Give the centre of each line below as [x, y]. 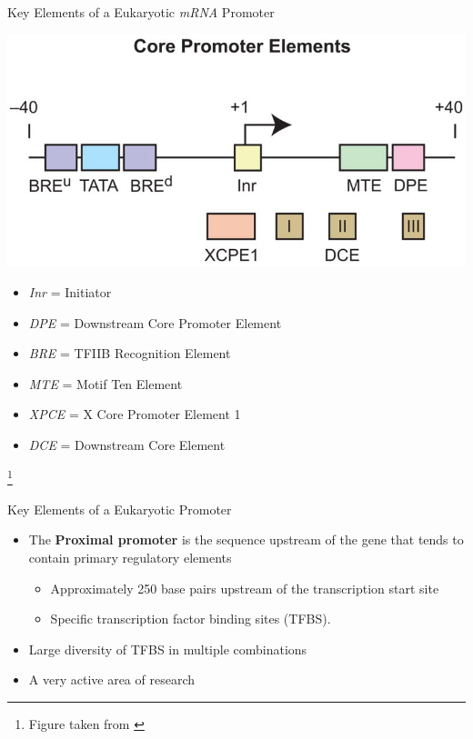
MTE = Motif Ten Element [106, 383]
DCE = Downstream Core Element [127, 444]
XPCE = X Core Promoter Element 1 [135, 414]
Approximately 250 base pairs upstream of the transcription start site [245, 588]
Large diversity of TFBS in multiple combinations [168, 649]
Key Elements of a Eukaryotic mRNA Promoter [141, 12]
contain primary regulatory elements [130, 557]
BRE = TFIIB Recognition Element [130, 353]
